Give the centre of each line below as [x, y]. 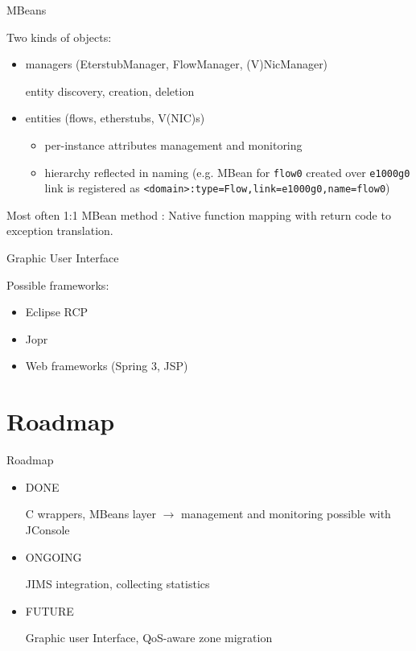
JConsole [47, 529]
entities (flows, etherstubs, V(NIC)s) [115, 118]
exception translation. [60, 231]
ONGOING [54, 556]
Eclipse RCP [57, 312]
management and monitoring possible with [286, 514]
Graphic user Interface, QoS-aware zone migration [149, 638]
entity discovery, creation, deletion [110, 91]
